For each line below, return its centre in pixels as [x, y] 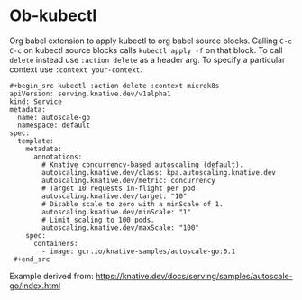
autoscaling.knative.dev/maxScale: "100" [121, 227]
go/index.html [35, 286]
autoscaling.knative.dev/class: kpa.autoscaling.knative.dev [159, 172]
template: [36, 141]
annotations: [58, 157]
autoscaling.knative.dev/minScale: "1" [117, 212]
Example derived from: [51, 276]
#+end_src [32, 259]
